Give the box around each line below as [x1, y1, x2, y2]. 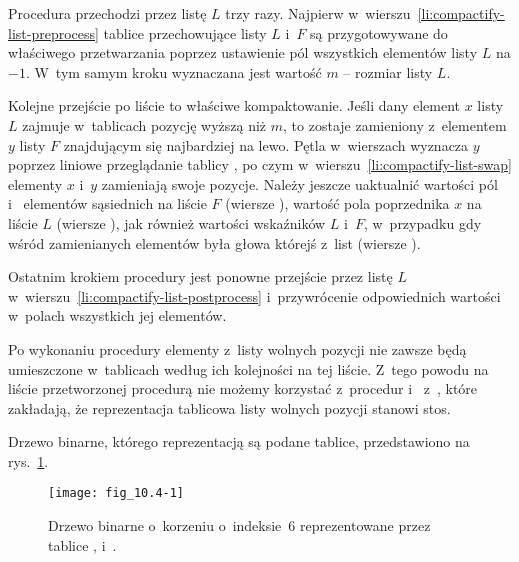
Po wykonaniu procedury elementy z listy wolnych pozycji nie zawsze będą [8, 338, 467, 359]
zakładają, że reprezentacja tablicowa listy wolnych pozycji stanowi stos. [8, 397, 451, 418]
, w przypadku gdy [363, 212, 482, 233]
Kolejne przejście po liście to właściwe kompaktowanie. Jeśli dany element [8, 95, 461, 116]
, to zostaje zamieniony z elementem [283, 114, 507, 135]
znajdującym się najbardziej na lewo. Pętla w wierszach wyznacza [63, 134, 469, 155]
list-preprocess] [8, 22, 99, 43]
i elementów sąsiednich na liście [8, 193, 207, 214]
